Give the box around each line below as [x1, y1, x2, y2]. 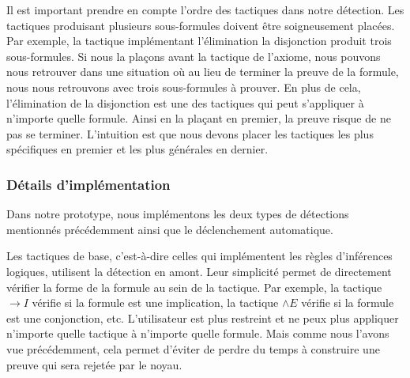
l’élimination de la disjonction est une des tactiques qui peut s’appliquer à [6, 94, 364, 111]
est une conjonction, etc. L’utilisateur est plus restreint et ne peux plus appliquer [6, 309, 399, 326]
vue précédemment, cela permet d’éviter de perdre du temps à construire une [6, 340, 380, 357]
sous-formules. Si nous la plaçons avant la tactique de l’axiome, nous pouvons [6, 47, 381, 64]
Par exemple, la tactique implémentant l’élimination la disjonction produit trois [6, 32, 392, 49]
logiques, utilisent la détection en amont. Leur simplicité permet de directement [6, 263, 392, 279]
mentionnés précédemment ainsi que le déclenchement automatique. [6, 221, 333, 237]
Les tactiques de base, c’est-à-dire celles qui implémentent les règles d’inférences [6, 248, 393, 264]
